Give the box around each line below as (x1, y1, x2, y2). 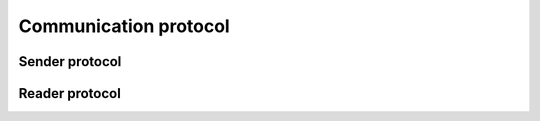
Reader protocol (18, 85, 122, 102)
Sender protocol (18, 53, 122, 70)
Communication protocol (18, 15, 230, 37)
